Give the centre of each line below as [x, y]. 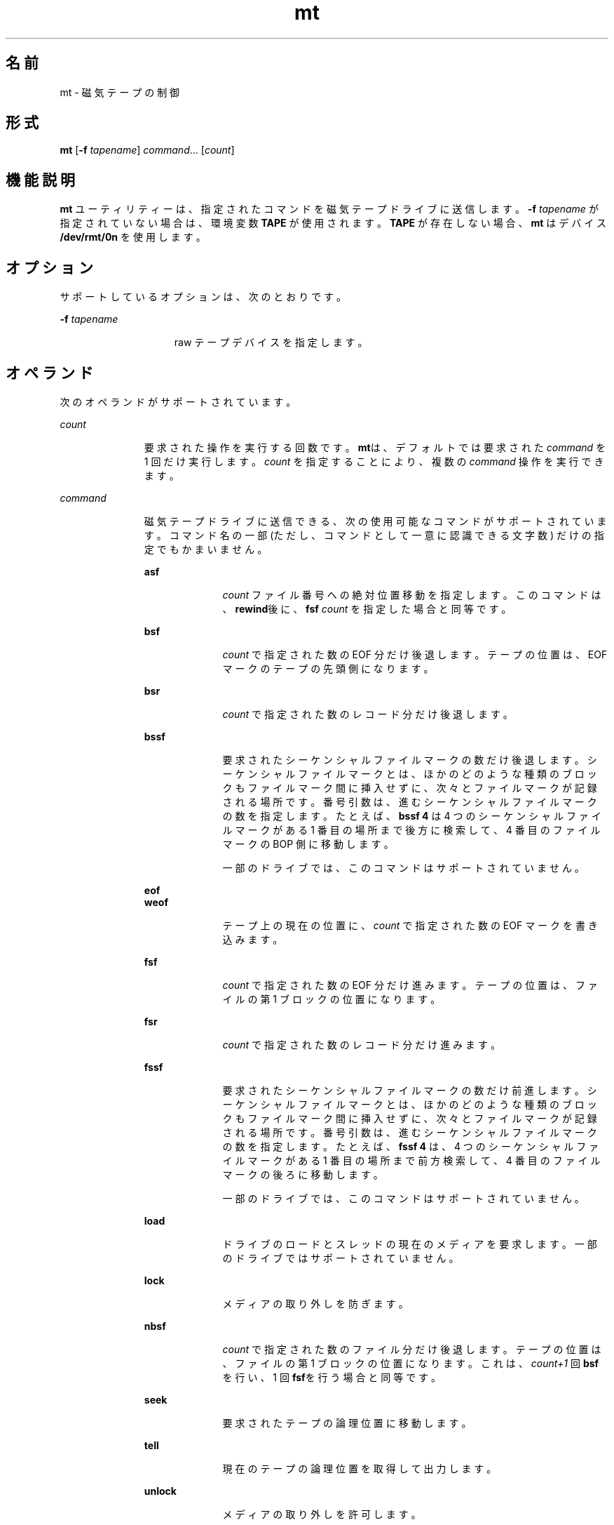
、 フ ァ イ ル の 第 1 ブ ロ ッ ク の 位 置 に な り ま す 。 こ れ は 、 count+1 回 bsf [411, 1363]
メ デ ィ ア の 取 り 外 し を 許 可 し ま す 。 [322, 1514]
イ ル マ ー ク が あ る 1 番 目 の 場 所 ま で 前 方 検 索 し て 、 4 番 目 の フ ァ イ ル [411, 1160]
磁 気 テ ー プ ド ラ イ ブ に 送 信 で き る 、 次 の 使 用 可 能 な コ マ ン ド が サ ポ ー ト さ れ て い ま [375, 521]
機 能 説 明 [40, 180]
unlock [160, 1491]
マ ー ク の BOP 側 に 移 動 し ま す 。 [308, 844]
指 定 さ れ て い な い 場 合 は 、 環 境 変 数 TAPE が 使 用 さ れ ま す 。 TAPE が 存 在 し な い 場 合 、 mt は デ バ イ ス [333, 223]
